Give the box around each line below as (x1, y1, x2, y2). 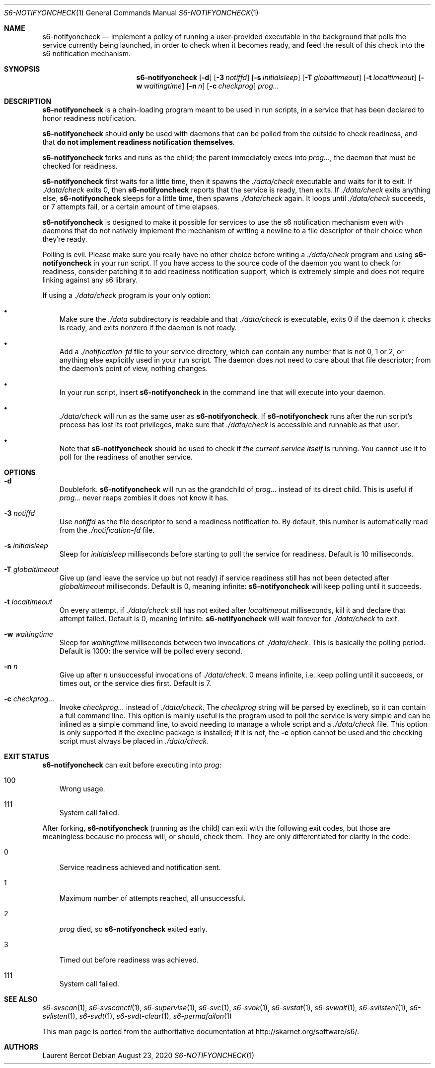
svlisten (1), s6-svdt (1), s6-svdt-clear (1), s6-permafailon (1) (42, 1012, 232, 1020)
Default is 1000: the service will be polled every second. (59, 647, 242, 655)
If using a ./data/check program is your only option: (42, 291, 211, 299)
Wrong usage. (59, 784, 105, 793)
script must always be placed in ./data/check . (59, 737, 209, 745)
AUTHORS (4, 1043, 39, 1051)
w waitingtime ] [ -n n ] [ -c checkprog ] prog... (136, 82, 279, 90)
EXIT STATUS (4, 752, 49, 761)
